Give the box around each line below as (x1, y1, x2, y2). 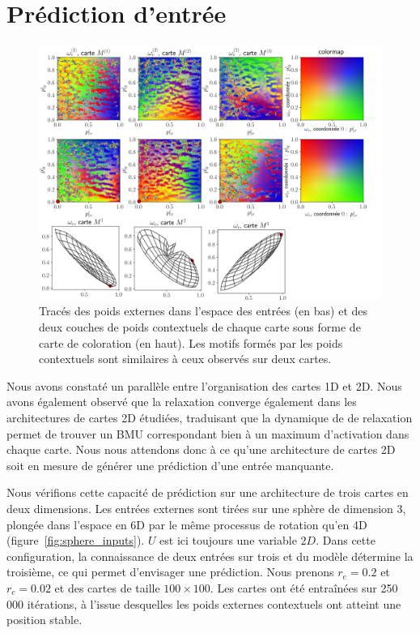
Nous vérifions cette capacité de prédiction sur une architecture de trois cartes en (6, 484, 409, 501)
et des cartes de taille (54, 579, 160, 596)
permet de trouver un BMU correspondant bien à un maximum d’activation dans (6, 425, 409, 442)
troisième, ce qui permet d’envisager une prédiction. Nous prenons (6, 563, 334, 580)
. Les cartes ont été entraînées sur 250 (210, 579, 398, 596)
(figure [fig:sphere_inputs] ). (6, 532, 145, 549)
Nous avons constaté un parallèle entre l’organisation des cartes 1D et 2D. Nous (6, 377, 402, 394)
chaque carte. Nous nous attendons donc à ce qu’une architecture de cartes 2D (6, 441, 396, 458)
